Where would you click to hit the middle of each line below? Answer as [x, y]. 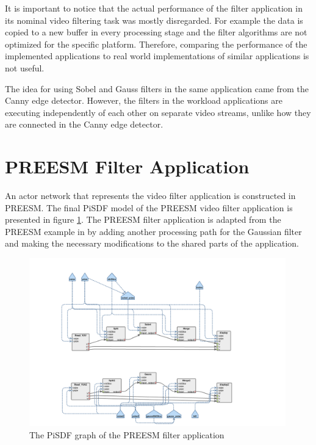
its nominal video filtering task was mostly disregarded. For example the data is [154, 20]
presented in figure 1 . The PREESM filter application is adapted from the [143, 219]
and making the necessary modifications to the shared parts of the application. [152, 243]
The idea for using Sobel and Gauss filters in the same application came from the [157, 88]
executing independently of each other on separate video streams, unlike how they [158, 112]
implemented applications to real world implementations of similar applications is [157, 56]
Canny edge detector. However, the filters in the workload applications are [144, 100]
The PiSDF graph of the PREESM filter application [127, 435]
